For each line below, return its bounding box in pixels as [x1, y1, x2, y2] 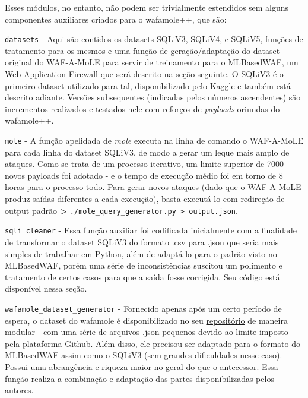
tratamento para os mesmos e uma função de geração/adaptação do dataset [5, 44, 280, 56]
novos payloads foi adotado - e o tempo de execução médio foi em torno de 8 [5, 169, 283, 181]
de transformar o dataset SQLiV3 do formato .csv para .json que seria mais [5, 235, 279, 248]
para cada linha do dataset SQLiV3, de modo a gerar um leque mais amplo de [5, 146, 290, 158]
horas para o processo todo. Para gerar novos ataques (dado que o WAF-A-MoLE [5, 181, 301, 193]
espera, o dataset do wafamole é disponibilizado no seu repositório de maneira [5, 314, 288, 326]
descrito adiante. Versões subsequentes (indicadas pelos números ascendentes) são [5, 91, 301, 103]
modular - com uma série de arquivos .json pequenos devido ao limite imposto [5, 326, 288, 338]
